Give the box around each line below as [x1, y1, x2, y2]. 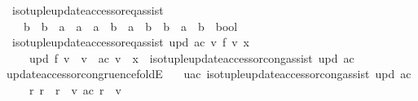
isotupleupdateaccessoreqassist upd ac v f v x [11, 33, 250, 50]
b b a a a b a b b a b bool [23, 17, 238, 34]
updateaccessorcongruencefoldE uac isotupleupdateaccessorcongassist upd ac [6, 65, 411, 82]
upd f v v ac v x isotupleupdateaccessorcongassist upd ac [29, 49, 354, 66]
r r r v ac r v [29, 81, 121, 98]
